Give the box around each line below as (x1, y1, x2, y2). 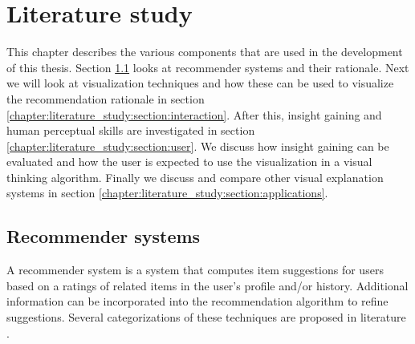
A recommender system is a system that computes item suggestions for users (6, 261, 384, 278)
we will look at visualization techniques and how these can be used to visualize (6, 75, 394, 91)
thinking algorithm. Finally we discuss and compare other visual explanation (6, 168, 384, 185)
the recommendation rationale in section (6, 90, 205, 107)
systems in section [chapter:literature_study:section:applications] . (6, 184, 328, 201)
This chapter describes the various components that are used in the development (6, 43, 403, 60)
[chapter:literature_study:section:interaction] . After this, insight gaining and (6, 106, 382, 123)
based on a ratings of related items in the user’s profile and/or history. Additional (6, 277, 409, 293)
